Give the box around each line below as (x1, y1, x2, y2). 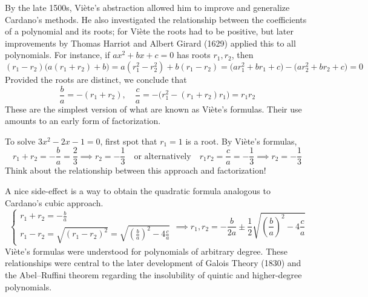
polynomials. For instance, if (5, 48, 110, 61)
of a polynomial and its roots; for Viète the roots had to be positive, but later (5, 25, 294, 38)
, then (231, 48, 254, 61)
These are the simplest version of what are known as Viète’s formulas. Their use (5, 102, 302, 115)
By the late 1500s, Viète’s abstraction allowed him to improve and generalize (5, 1, 290, 13)
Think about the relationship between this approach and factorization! (5, 164, 266, 177)
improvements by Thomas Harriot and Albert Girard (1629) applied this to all (5, 36, 296, 49)
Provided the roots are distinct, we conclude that (5, 73, 187, 85)
